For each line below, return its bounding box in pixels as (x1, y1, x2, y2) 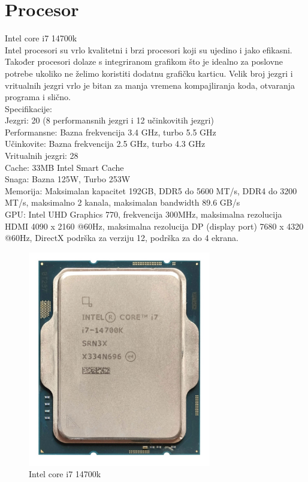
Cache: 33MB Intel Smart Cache (5, 161, 124, 173)
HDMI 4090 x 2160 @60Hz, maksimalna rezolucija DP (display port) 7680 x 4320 (5, 219, 304, 232)
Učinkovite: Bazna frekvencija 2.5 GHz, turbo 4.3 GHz (5, 137, 206, 150)
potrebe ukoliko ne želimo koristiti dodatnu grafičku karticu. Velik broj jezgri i (5, 67, 293, 79)
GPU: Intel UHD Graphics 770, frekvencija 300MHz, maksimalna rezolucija (5, 208, 282, 221)
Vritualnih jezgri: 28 (5, 149, 78, 162)
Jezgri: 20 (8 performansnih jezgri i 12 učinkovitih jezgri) (5, 114, 214, 126)
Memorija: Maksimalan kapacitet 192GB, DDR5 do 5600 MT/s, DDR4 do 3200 (5, 184, 297, 197)
